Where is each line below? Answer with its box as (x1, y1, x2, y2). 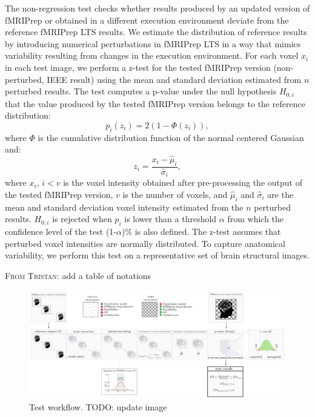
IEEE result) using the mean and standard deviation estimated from (47, 73, 302, 85)
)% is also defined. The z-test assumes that (121, 225, 281, 238)
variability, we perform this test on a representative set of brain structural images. (5, 249, 310, 261)
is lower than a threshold (124, 212, 217, 225)
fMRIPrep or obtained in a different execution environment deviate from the (5, 13, 289, 26)
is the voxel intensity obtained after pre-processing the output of (63, 176, 302, 189)
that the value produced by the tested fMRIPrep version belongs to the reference (5, 97, 305, 110)
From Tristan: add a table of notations (5, 269, 151, 281)
